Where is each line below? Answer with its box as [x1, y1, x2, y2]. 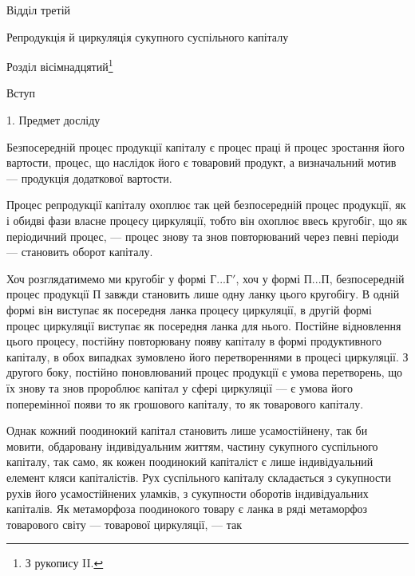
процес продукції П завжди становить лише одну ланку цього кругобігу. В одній [6, 286, 400, 302]
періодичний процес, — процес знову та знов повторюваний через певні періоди [6, 227, 399, 244]
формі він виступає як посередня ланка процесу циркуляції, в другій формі [6, 301, 372, 318]
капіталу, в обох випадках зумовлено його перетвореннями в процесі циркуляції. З [6, 348, 409, 365]
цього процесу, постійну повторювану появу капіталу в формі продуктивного [6, 333, 381, 349]
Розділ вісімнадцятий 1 [6, 56, 113, 74]
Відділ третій [6, 2, 71, 18]
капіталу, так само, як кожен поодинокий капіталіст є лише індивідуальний [6, 453, 373, 470]
